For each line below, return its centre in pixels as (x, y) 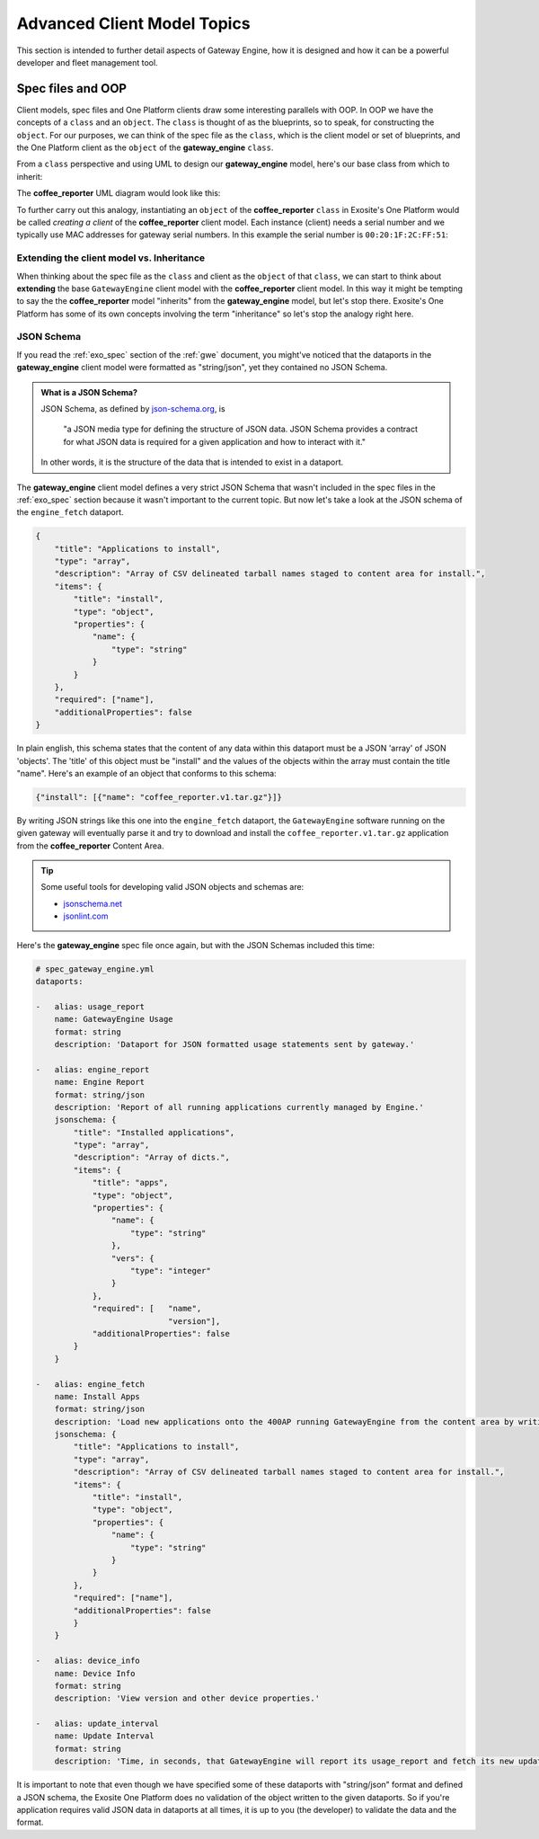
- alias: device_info (88, 1661)
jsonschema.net (93, 903)
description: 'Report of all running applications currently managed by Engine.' (239, 1107)
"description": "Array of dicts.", (152, 1158)
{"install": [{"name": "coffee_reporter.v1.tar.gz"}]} (159, 797)
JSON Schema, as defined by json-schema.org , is (133, 408)
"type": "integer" (171, 1270)
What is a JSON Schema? (89, 392)
